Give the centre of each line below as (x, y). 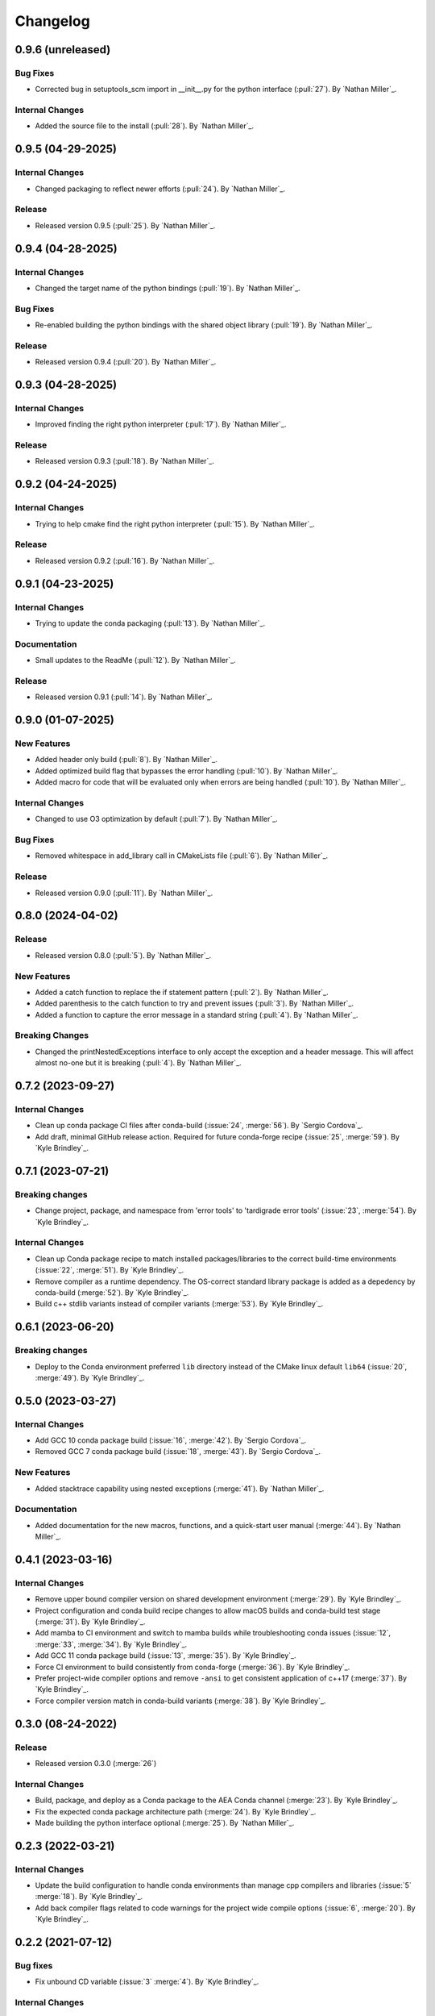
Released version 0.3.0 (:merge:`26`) (96, 1763)
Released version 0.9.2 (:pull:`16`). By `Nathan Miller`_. (125, 560)
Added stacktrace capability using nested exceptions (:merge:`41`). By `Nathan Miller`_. (180, 1489)
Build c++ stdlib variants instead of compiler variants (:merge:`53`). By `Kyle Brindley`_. (179, 1304)
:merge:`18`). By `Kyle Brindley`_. (89, 1897)
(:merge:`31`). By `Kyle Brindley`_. (90, 1622)
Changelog (52, 21)
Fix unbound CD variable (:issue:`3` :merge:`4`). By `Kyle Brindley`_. (147, 1982)
